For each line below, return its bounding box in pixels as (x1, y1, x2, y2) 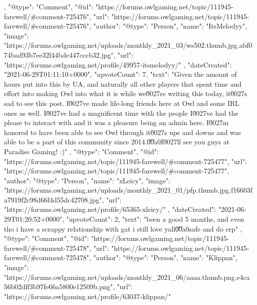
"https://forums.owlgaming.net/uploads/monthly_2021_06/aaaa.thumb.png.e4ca (4, 271, 250, 282)
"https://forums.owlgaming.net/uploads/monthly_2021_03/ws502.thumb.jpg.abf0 (4, 40, 253, 50)
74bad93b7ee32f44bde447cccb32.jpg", (4, 49, 115, 60)
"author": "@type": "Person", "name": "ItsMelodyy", (93, 21, 247, 31)
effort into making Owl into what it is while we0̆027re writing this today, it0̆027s (4, 88, 248, 99)
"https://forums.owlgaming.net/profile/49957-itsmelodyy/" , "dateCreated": (4, 59, 232, 69)
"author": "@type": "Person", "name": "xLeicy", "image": (4, 175, 171, 185)
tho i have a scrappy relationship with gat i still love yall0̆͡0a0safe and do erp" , (4, 223, 242, 234)
